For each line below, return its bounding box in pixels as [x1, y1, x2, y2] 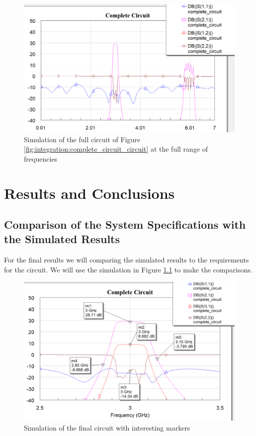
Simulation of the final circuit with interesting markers [24, 422, 190, 433]
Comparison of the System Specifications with [4, 217, 246, 232]
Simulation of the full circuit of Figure [24, 134, 141, 144]
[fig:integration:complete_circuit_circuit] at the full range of [24, 144, 208, 154]
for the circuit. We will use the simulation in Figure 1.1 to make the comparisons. [4, 264, 253, 274]
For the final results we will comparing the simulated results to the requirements [4, 255, 249, 265]
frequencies [24, 153, 58, 164]
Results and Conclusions [4, 182, 175, 203]
